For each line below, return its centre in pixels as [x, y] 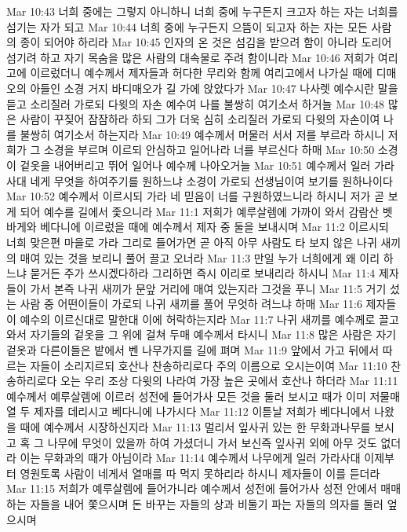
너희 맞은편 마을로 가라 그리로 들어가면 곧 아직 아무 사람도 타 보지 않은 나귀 [192, 242]
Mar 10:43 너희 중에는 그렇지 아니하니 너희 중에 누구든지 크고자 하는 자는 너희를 [202, 11]
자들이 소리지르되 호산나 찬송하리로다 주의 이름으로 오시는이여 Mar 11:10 [209, 365]
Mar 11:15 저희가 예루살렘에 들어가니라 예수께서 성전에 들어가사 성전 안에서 [192, 488]
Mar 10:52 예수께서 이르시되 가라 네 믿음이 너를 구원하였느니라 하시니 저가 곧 [196, 196]
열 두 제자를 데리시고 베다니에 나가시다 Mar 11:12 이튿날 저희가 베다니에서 [189, 411]
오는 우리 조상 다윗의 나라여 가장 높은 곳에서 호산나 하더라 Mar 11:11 [229, 381]
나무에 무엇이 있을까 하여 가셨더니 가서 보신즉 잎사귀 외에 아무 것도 [212, 442]
